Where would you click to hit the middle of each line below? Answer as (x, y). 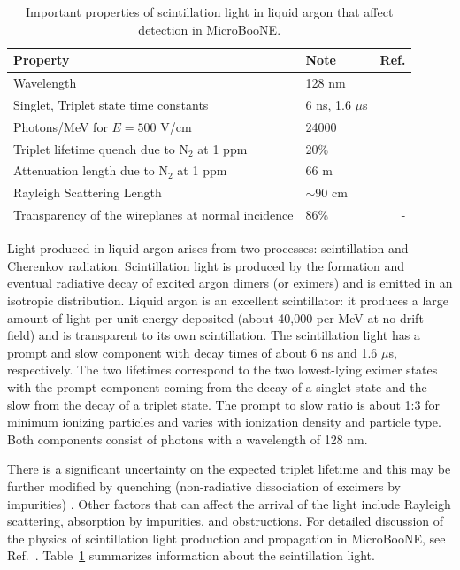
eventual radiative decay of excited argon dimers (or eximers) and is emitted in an (230, 283)
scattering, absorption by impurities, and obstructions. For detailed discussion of (226, 521)
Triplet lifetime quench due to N (101, 148)
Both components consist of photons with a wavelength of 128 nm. (188, 439)
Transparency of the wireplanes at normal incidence (153, 215)
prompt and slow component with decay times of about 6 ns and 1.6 (192, 352)
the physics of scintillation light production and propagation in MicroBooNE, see (226, 538)
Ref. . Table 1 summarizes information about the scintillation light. (191, 555)
